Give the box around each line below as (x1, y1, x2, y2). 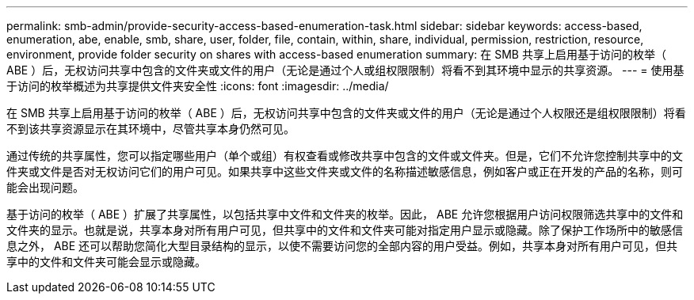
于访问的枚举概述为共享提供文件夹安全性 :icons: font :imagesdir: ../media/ (6, 79, 389, 93)
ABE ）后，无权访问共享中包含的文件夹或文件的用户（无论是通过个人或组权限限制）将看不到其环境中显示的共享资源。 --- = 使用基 (6, 63, 684, 77)
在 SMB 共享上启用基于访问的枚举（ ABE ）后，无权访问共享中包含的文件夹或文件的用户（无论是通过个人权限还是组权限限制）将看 (6, 106, 686, 120)
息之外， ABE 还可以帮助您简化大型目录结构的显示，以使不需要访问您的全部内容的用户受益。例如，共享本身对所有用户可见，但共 (6, 239, 678, 253)
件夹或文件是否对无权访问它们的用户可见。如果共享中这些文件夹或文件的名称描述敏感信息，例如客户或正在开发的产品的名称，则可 (6, 165, 683, 178)
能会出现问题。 (6, 180, 84, 194)
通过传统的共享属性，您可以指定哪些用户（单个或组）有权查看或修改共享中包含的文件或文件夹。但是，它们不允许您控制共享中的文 (6, 149, 683, 162)
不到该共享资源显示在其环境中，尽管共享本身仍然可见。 (6, 122, 295, 135)
